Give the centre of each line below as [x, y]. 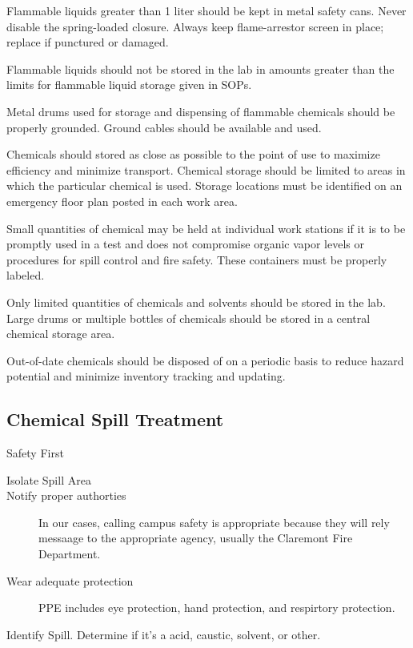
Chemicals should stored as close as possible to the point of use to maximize [193, 154]
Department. [70, 554]
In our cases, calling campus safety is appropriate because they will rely [214, 522]
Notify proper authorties [66, 495]
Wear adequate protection [70, 580]
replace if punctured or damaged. [88, 42]
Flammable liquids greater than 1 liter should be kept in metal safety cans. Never [206, 10]
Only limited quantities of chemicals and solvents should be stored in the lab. [196, 302]
